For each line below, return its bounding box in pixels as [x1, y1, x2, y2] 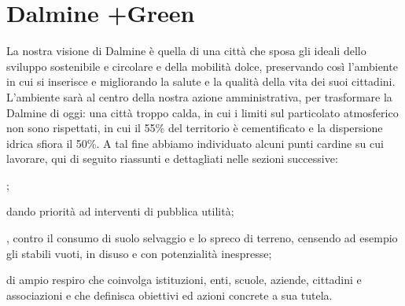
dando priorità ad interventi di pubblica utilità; [6, 203, 234, 219]
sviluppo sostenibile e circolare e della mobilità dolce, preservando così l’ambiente [6, 57, 398, 74]
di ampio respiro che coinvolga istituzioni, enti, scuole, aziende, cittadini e [6, 271, 362, 288]
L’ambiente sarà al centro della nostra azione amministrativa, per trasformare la [6, 88, 392, 105]
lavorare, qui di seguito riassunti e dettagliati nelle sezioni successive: [6, 150, 338, 167]
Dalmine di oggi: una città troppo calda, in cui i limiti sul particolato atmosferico [6, 104, 399, 120]
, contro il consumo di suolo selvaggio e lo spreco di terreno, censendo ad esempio [6, 230, 398, 246]
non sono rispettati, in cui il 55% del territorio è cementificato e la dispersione [6, 120, 383, 136]
